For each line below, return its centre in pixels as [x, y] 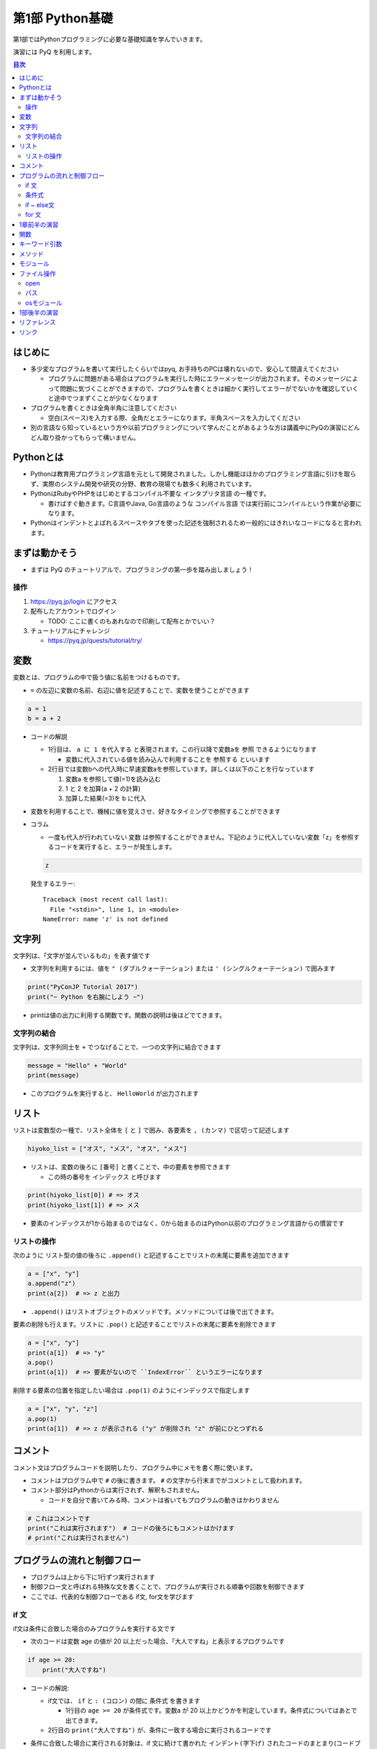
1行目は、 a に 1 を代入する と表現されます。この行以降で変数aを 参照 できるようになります [182, 749]
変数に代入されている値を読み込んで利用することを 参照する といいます [168, 759]
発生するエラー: [53, 883]
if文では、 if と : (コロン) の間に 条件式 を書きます [124, 1701]
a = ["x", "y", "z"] [62, 1409]
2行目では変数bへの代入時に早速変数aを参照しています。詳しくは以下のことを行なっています [181, 769]
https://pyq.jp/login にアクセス [74, 601]
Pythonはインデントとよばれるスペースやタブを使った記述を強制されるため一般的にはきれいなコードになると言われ [196, 523]
